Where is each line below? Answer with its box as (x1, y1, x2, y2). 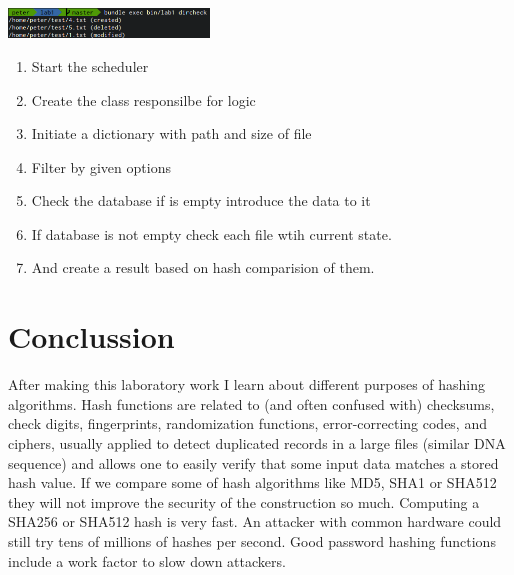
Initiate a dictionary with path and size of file (31, 123, 312, 144)
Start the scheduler (31, 55, 149, 76)
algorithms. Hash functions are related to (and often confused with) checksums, (8, 393, 495, 414)
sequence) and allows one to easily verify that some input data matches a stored (8, 452, 499, 473)
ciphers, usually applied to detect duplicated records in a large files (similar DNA (8, 432, 506, 453)
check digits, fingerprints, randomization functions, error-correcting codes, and (8, 413, 487, 434)
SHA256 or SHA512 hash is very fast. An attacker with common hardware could (8, 511, 502, 532)
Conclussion (8, 316, 175, 357)
